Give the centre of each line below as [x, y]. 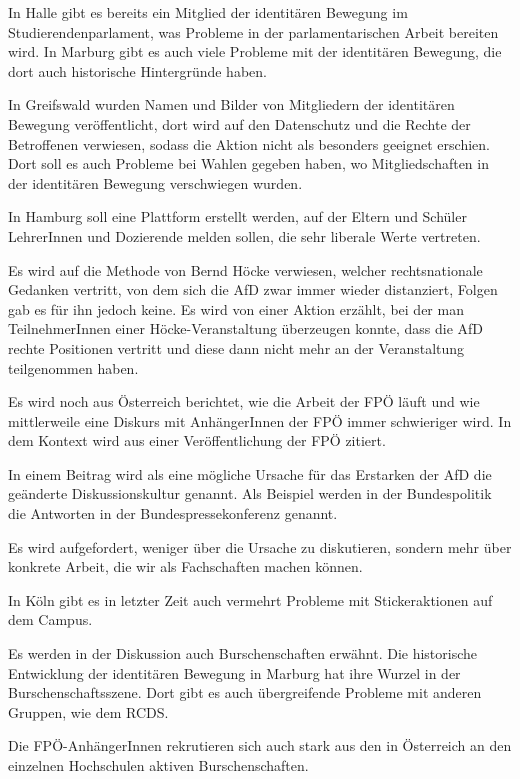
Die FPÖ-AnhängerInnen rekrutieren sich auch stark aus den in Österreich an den [260, 745]
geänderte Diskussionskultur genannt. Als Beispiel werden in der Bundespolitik [250, 493]
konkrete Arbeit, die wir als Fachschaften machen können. [185, 566]
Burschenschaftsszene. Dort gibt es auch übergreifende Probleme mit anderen [245, 692]
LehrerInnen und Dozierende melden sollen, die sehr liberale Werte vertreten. [244, 235]
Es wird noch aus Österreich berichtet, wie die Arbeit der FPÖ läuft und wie [244, 401]
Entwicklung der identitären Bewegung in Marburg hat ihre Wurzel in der [234, 672]
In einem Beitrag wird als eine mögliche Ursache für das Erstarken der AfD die [250, 473]
